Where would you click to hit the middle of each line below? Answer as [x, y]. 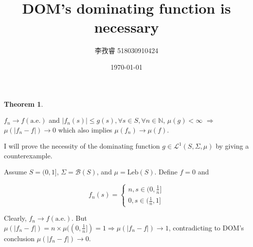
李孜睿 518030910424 [126, 50]
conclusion [19, 238]
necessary [126, 27]
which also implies [85, 129]
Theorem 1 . [24, 104]
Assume [16, 172]
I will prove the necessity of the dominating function [82, 146]
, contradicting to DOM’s [206, 227]
